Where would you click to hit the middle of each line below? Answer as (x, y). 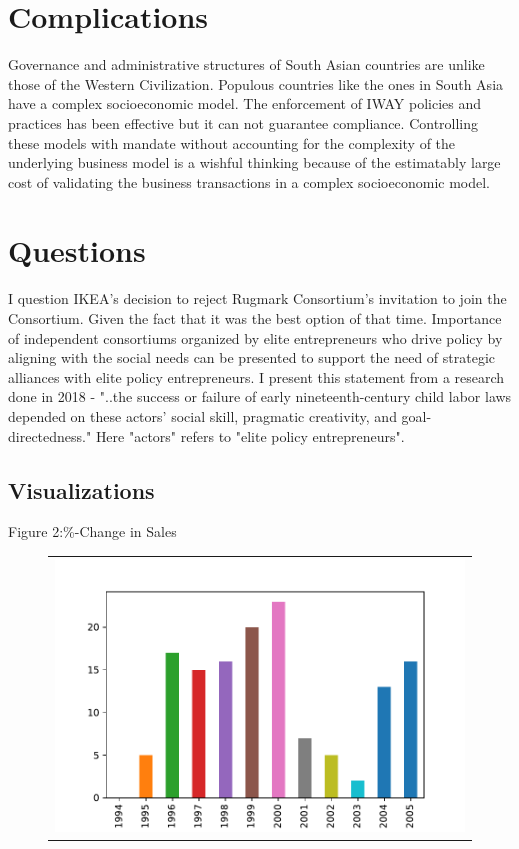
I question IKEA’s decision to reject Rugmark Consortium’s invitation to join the (257, 298)
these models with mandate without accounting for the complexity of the (232, 142)
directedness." (50, 435)
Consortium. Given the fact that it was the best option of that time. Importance (255, 318)
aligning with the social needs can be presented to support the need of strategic (251, 357)
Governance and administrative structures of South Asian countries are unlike (246, 64)
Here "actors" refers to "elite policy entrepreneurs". (250, 435)
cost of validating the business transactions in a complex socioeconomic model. (249, 181)
